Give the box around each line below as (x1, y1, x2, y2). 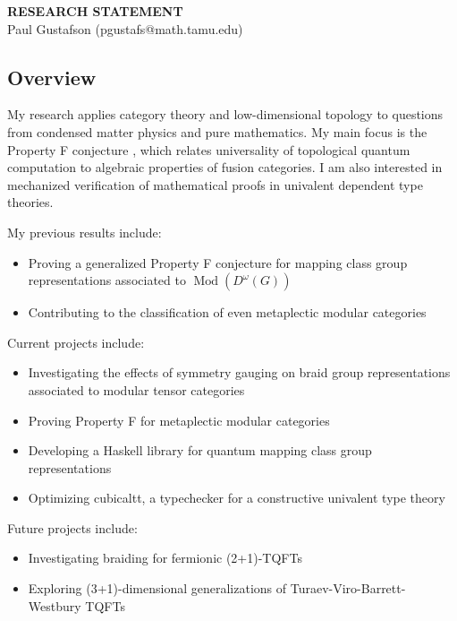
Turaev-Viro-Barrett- (290, 579, 406, 598)
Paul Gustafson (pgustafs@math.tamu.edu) (7, 19, 243, 38)
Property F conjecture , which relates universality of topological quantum (7, 140, 410, 159)
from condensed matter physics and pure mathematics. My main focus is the (7, 122, 427, 141)
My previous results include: (7, 222, 162, 241)
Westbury (28, 596, 81, 615)
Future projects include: (7, 518, 138, 537)
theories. (7, 193, 54, 211)
